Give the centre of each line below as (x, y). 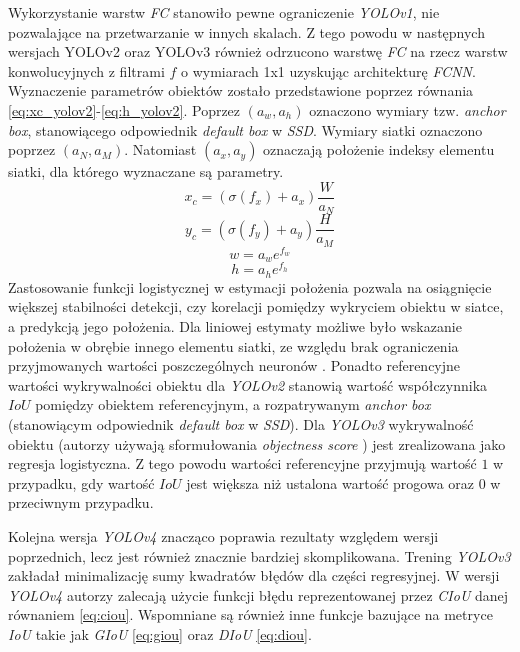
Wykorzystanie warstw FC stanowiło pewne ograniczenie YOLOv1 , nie (224, 12)
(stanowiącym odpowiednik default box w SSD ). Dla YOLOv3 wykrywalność (241, 424)
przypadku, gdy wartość (81, 482)
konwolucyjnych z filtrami (86, 70)
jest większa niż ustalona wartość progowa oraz (330, 482)
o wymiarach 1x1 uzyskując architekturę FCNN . (328, 70)
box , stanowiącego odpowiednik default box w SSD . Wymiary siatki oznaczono (245, 129)
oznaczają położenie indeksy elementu (379, 149)
